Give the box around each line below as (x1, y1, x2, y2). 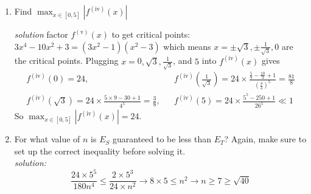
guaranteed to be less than (112, 133, 211, 145)
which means (163, 40, 211, 52)
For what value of (14, 133, 80, 145)
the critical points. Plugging (14, 54, 119, 67)
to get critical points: (111, 28, 190, 40)
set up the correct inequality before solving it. (14, 144, 186, 157)
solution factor (14, 28, 68, 40)
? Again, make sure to (224, 133, 307, 145)
